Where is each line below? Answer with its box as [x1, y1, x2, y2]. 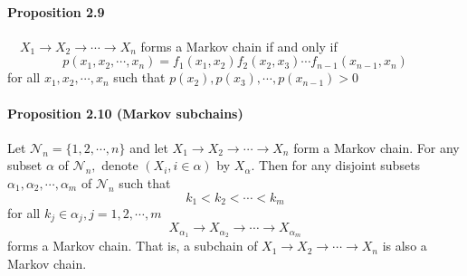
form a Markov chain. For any [293, 138, 460, 157]
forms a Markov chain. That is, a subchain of [7, 236, 258, 255]
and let [129, 138, 168, 157]
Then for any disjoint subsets [259, 156, 421, 175]
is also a [382, 236, 427, 255]
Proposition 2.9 [7, 2, 105, 21]
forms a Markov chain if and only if [140, 36, 338, 55]
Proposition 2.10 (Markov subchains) [7, 103, 243, 122]
